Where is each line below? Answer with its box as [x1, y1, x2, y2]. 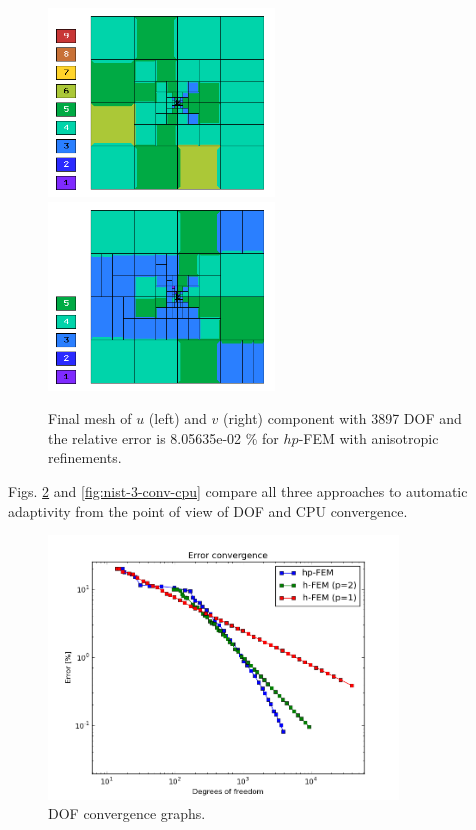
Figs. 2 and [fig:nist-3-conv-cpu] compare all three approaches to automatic [8, 480, 468, 501]
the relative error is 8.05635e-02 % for [48, 427, 279, 448]
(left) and [148, 408, 207, 429]
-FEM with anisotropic [298, 427, 439, 448]
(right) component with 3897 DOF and [222, 408, 462, 429]
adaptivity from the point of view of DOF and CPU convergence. [8, 500, 408, 521]
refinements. [48, 447, 122, 468]
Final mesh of [48, 408, 132, 429]
